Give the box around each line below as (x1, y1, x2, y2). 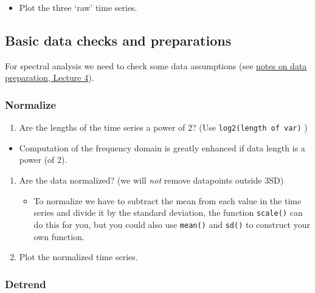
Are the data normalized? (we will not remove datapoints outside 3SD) (19, 174, 284, 187)
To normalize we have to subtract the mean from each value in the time (33, 194, 302, 207)
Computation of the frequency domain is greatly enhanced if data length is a (19, 141, 305, 154)
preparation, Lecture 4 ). (5, 71, 94, 84)
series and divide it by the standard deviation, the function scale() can (33, 206, 303, 219)
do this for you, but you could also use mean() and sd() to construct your (33, 218, 310, 230)
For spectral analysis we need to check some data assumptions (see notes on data (5, 59, 307, 72)
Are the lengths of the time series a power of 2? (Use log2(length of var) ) (19, 121, 308, 134)
